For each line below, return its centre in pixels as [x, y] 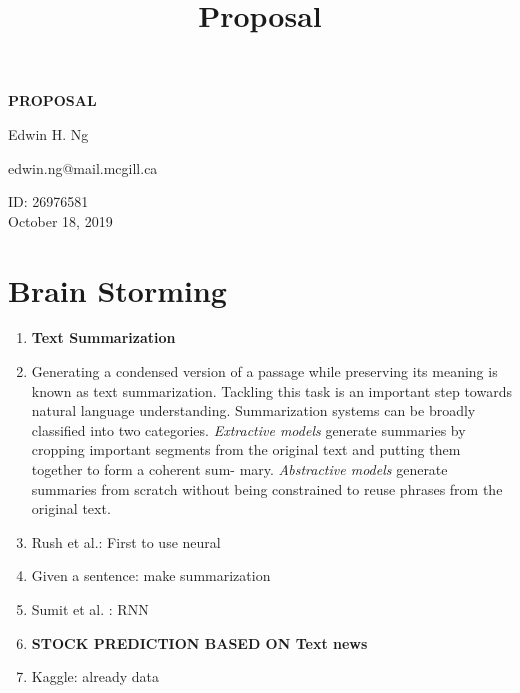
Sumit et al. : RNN [90, 609]
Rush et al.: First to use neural [126, 541]
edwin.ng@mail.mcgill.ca [83, 167]
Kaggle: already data [95, 676]
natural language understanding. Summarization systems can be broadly [253, 410]
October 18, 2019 [60, 220]
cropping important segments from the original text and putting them [246, 449]
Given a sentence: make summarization [151, 575]
